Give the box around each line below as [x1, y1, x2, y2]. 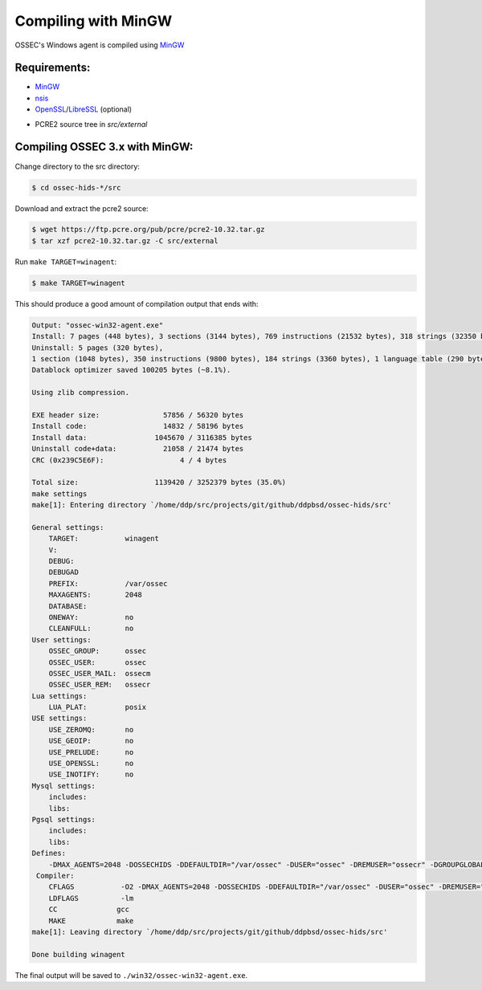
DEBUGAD [48, 568, 80, 577]
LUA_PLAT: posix [48, 703, 147, 712]
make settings [31, 489, 88, 498]
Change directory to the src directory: [14, 161, 141, 171]
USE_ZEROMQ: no [48, 725, 134, 734]
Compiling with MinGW [14, 12, 173, 30]
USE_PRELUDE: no [48, 748, 134, 756]
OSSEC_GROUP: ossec [48, 646, 147, 656]
